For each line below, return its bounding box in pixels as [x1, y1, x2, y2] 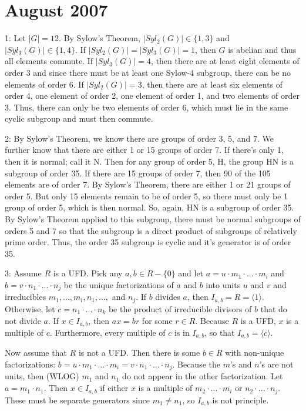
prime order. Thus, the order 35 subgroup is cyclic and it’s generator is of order [5, 236, 291, 248]
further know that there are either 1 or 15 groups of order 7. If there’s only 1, [5, 143, 284, 156]
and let [178, 267, 204, 279]
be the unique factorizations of [63, 279, 174, 290]
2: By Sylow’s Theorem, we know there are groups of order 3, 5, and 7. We [5, 132, 274, 144]
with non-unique [225, 346, 284, 359]
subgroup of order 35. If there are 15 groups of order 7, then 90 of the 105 [5, 166, 271, 179]
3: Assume [5, 267, 42, 279]
